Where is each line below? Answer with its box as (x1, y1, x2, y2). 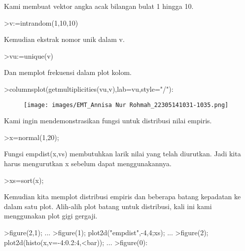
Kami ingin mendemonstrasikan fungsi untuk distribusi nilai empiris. (4, 115, 212, 126)
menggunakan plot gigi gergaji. (4, 211, 98, 221)
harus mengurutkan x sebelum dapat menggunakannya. (4, 158, 172, 168)
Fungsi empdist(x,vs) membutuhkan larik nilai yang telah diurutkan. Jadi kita (4, 148, 241, 159)
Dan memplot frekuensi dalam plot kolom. (4, 67, 132, 77)
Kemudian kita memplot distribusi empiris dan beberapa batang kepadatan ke (4, 191, 241, 202)
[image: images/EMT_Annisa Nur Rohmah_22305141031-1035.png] (24, 101, 229, 108)
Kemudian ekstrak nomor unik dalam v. (4, 34, 125, 44)
